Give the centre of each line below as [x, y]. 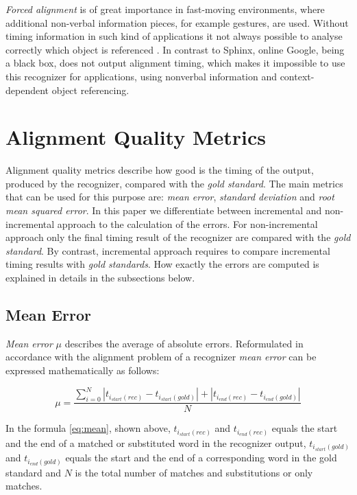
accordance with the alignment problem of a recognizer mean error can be [161, 357]
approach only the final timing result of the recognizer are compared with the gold [178, 237]
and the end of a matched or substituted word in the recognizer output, [156, 442]
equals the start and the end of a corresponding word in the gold [201, 458]
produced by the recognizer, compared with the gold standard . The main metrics [174, 183]
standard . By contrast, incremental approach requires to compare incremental [168, 250]
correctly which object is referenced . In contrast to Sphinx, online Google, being [175, 49]
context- [297, 76]
